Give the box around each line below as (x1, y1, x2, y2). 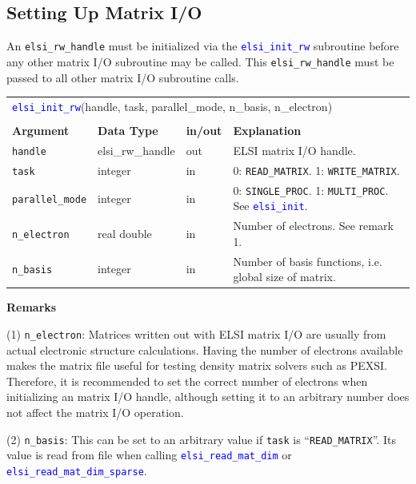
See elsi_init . (233, 197, 308, 214)
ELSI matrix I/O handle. (233, 141, 356, 158)
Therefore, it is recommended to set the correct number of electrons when (6, 372, 368, 389)
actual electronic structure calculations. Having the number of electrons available (6, 341, 403, 358)
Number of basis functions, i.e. (233, 252, 382, 269)
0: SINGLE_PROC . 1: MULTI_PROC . (233, 181, 389, 198)
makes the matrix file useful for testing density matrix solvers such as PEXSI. (6, 357, 387, 374)
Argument (12, 122, 70, 139)
